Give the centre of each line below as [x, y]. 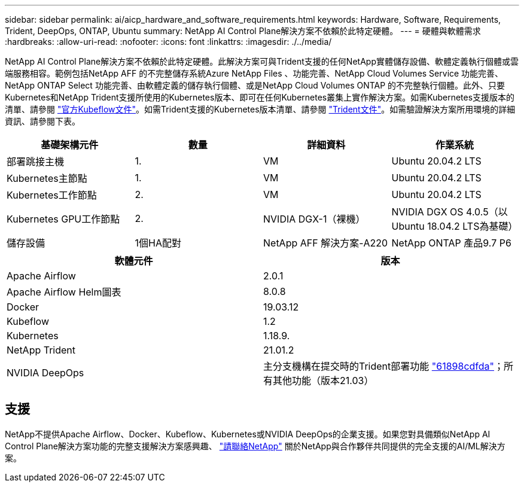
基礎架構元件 [70, 145]
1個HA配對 [158, 243]
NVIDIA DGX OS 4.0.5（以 [450, 212]
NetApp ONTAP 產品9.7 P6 [451, 243]
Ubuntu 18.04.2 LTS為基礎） [455, 226]
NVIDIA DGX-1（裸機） [314, 219]
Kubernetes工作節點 [52, 195]
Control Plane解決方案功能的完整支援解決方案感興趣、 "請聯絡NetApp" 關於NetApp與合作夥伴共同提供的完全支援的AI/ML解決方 [255, 446]
